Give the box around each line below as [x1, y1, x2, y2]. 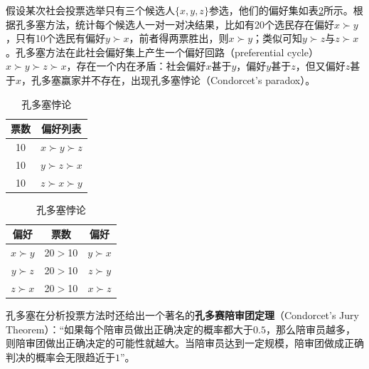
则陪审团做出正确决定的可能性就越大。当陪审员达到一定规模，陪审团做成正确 [6, 336, 364, 350]
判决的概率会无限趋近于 [6, 349, 115, 364]
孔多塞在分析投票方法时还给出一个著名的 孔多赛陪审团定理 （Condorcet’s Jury [6, 308, 359, 322]
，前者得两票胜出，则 [129, 31, 229, 46]
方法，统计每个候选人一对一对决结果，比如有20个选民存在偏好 [45, 16, 334, 31]
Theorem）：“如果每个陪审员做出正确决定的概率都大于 [6, 321, 254, 336]
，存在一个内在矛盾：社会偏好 [66, 58, 206, 73]
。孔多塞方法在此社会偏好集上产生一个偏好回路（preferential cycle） [6, 44, 319, 59]
